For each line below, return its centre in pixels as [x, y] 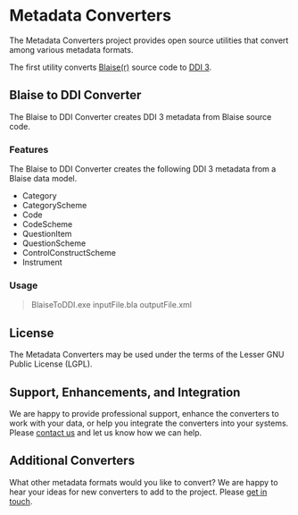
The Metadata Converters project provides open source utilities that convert [149, 40]
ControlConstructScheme [69, 253]
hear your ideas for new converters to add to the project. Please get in [138, 492]
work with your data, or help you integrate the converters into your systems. [149, 423]
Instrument [42, 262]
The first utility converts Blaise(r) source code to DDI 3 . [111, 67]
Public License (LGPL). [51, 364]
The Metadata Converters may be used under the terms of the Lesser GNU [147, 355]
